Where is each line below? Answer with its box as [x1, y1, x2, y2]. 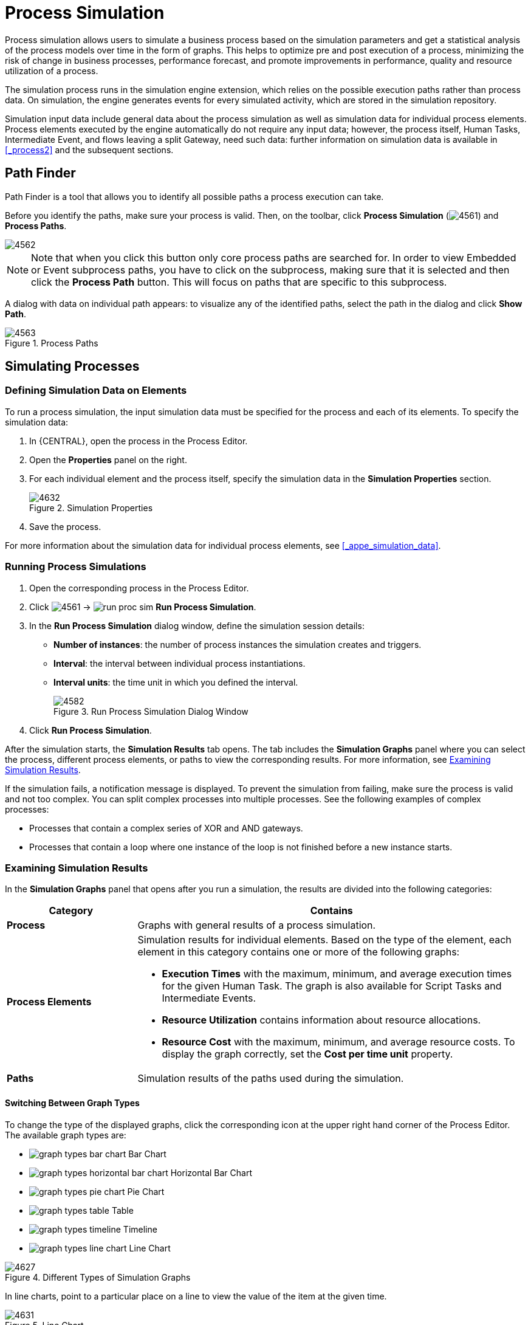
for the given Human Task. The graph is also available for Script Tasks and [162, 980, 502, 993]
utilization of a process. [5, 65, 98, 76]
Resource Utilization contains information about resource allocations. [162, 1014, 481, 1027]
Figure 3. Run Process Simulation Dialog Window [53, 706, 248, 717]
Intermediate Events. [162, 992, 256, 1005]
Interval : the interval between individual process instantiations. [53, 658, 306, 669]
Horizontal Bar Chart [170, 1167, 253, 1178]
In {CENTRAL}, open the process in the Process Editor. [29, 435, 248, 446]
